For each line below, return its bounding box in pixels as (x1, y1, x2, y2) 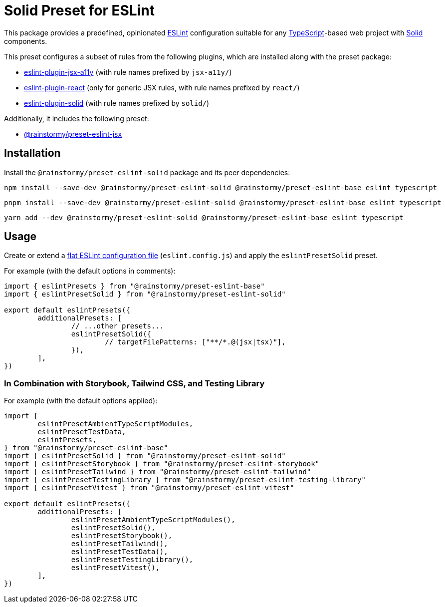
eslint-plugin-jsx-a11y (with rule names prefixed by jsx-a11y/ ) (24, 67, 232, 76)
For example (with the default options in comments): (4, 267, 176, 276)
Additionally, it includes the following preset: (4, 114, 149, 123)
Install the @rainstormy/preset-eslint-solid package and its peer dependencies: (4, 168, 290, 177)
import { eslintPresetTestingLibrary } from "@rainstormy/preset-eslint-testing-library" (4, 476, 366, 484)
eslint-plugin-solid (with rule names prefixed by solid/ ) (24, 98, 210, 107)
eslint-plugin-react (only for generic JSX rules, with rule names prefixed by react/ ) (24, 83, 300, 92)
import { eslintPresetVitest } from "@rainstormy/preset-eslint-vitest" (4, 484, 294, 492)
